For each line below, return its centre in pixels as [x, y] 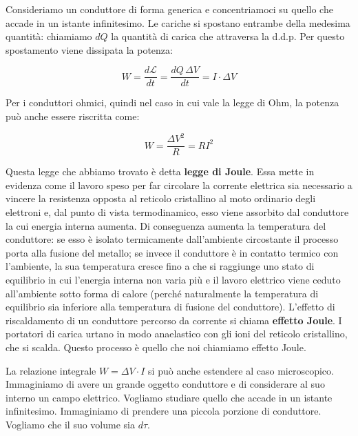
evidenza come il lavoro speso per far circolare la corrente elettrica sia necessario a [179, 185]
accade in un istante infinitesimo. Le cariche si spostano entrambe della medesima [178, 22]
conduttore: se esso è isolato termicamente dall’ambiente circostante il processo [172, 239]
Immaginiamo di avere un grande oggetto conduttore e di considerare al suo [165, 384]
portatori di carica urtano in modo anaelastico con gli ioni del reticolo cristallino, [177, 334]
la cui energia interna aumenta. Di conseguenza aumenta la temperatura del [166, 225]
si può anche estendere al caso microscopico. [241, 370]
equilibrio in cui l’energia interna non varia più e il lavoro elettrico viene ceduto [173, 279]
